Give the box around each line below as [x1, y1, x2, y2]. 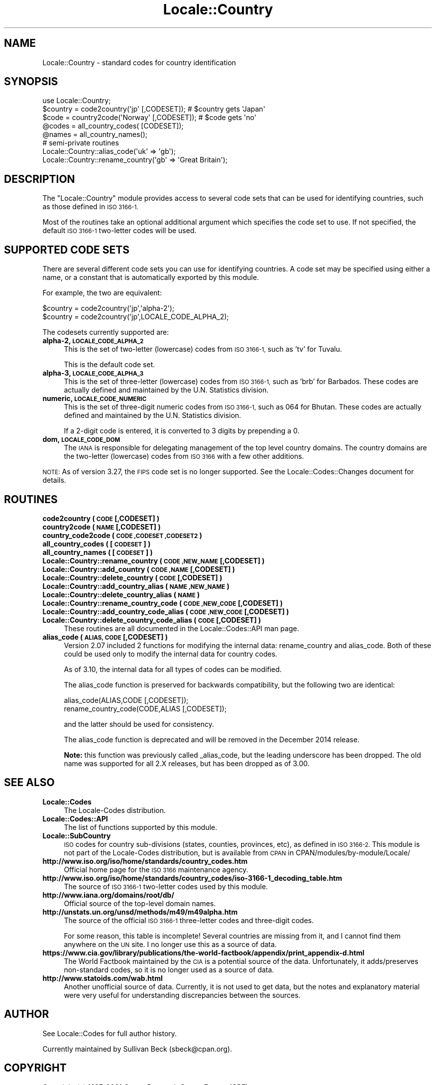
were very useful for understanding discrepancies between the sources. [64, 990, 301, 999]
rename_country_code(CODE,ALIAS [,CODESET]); [64, 704, 227, 713]
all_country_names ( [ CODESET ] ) [42, 547, 153, 556]
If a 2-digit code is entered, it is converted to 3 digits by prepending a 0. [64, 426, 300, 435]
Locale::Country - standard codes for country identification [42, 58, 236, 67]
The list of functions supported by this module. [64, 822, 218, 831]
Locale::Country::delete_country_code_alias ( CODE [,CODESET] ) [42, 615, 261, 624]
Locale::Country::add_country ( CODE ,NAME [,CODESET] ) [42, 564, 235, 573]
